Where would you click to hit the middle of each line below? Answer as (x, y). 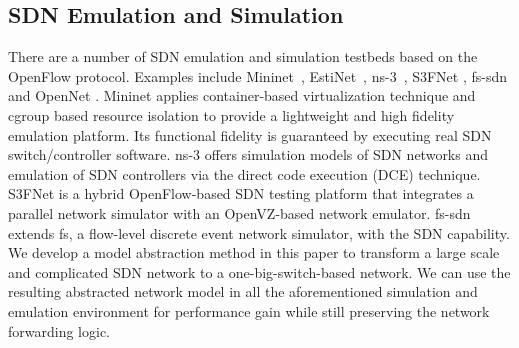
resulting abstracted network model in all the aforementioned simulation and (243, 291)
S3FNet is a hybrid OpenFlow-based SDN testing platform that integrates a (241, 193)
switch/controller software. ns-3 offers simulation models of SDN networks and (248, 154)
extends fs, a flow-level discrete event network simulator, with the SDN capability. (259, 232)
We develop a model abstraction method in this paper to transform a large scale (254, 252)
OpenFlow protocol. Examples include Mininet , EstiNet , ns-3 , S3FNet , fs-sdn (258, 75)
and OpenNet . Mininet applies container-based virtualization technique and (242, 95)
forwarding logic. (59, 330)
